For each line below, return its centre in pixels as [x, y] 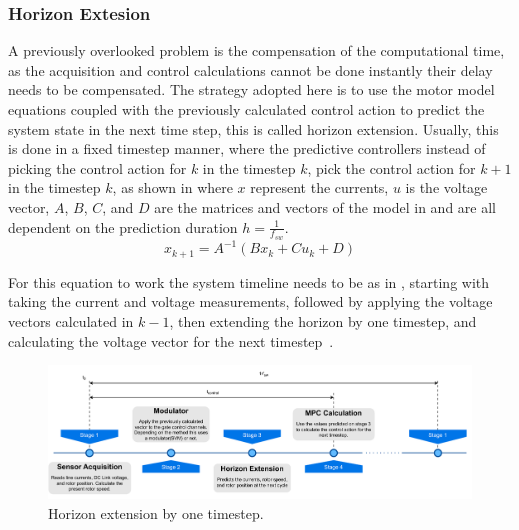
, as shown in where [172, 187]
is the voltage [446, 187]
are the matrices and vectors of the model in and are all [325, 206]
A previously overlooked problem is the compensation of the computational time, [256, 50]
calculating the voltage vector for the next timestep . [171, 340]
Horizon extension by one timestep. [156, 513]
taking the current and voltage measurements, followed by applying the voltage [250, 301]
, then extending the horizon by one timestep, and [323, 320]
